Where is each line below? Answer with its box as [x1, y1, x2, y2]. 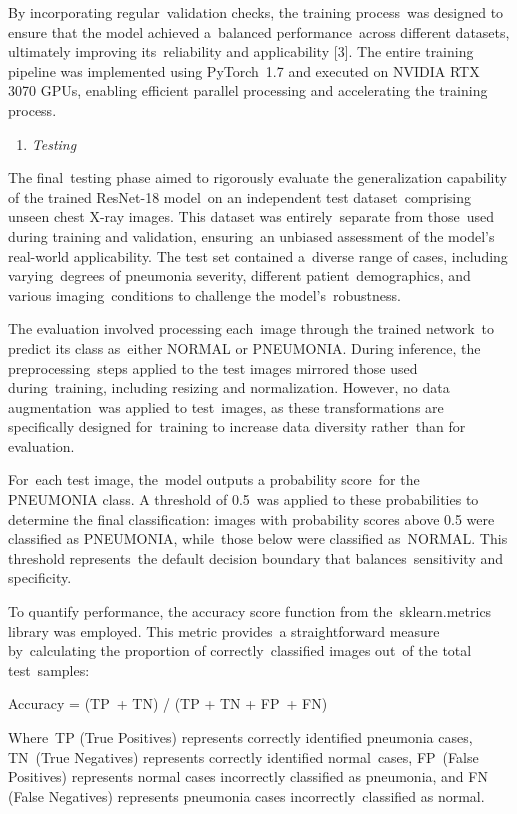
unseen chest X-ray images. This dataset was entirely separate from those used [8, 206, 495, 227]
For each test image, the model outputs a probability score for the [8, 469, 420, 490]
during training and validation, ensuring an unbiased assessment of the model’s [8, 225, 495, 246]
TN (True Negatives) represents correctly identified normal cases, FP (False [8, 746, 479, 767]
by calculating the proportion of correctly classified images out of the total [8, 640, 472, 661]
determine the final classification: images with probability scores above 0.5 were [8, 508, 495, 529]
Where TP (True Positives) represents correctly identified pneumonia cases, [8, 727, 473, 747]
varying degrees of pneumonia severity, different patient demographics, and [8, 265, 471, 286]
